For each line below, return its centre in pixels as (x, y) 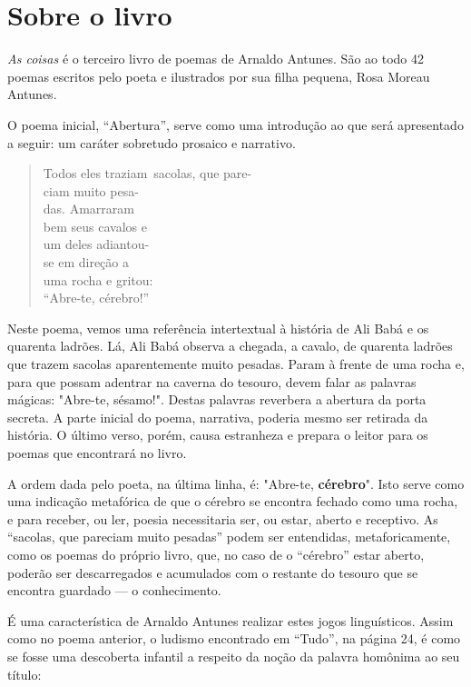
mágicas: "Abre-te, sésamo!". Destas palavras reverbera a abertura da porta (217, 399)
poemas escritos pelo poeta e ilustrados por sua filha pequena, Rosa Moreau (219, 76)
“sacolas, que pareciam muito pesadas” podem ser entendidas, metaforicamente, (229, 537)
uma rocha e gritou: (98, 279)
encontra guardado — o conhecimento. (114, 590)
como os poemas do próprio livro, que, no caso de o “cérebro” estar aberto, (216, 554)
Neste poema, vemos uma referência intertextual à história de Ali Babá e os (218, 328)
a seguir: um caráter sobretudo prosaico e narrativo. (152, 142)
